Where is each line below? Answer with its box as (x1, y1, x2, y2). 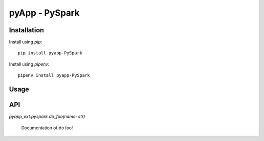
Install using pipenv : (9, 61, 50, 67)
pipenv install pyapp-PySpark (18, 72, 90, 78)
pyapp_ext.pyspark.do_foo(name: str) (9, 114, 85, 119)
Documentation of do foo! (21, 125, 73, 131)
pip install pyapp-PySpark (18, 50, 83, 56)
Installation (9, 26, 44, 34)
